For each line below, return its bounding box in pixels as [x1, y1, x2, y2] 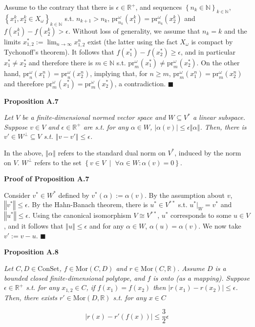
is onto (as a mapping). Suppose [153, 272, 250, 283]
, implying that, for [90, 68, 148, 78]
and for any [89, 221, 124, 231]
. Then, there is [200, 121, 247, 132]
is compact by [191, 36, 233, 46]
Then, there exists [4, 292, 58, 302]
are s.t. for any [83, 121, 128, 132]
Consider [4, 190, 30, 200]
